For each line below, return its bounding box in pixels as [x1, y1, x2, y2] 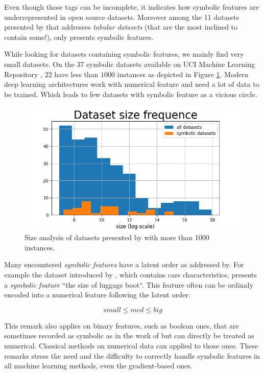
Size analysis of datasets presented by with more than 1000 [25, 232, 209, 243]
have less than [54, 68, 99, 79]
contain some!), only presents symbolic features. [4, 31, 154, 42]
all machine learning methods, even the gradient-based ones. [4, 360, 193, 371]
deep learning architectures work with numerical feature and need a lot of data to [4, 79, 259, 89]
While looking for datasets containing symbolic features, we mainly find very [4, 49, 244, 59]
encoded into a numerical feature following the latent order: [4, 289, 190, 300]
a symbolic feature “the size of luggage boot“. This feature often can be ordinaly [4, 279, 253, 290]
